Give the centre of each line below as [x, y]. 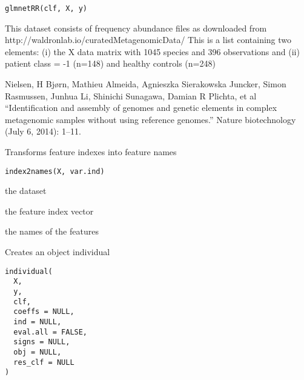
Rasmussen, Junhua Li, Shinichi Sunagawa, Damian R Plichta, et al [131, 95]
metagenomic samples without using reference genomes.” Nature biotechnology [150, 119]
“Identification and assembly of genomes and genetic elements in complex [141, 108]
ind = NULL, [38, 322]
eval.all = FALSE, [51, 332]
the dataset [26, 191]
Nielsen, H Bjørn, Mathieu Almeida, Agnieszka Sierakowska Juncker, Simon [146, 84]
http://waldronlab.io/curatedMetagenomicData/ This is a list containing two [148, 40]
